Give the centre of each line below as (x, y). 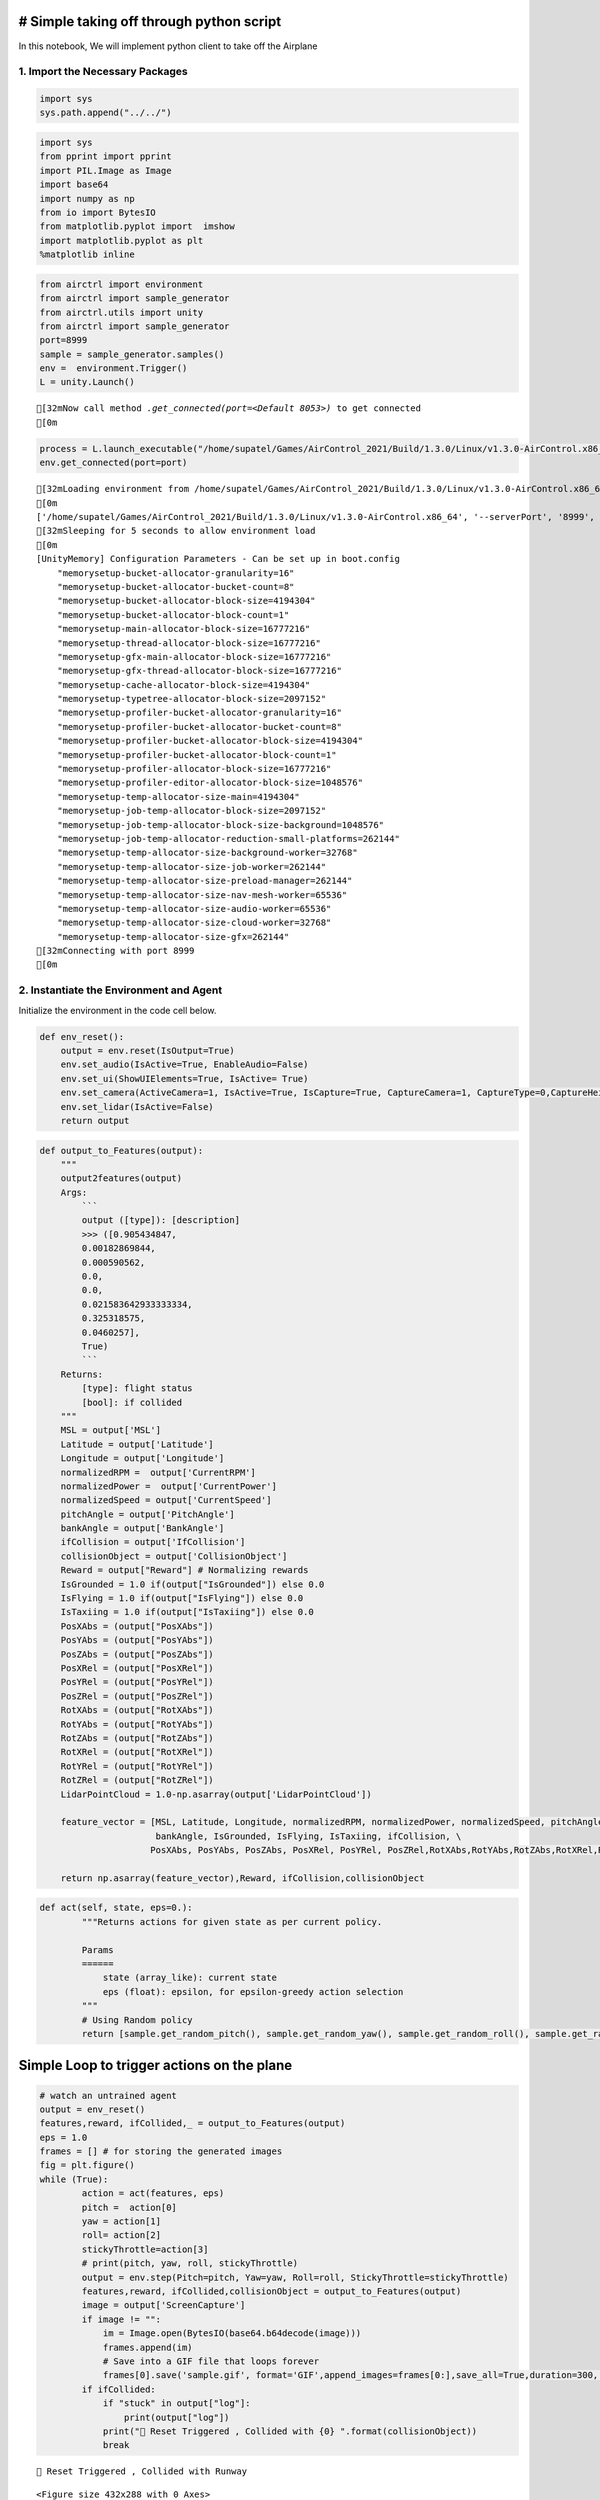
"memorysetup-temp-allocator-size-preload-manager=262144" (204, 881)
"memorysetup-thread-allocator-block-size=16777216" (189, 643)
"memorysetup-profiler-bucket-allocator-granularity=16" (199, 713)
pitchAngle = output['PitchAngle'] (147, 1514)
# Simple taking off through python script (150, 21)
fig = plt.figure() (87, 2165)
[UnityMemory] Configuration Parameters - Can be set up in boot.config (218, 559)
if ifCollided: (119, 2389)
